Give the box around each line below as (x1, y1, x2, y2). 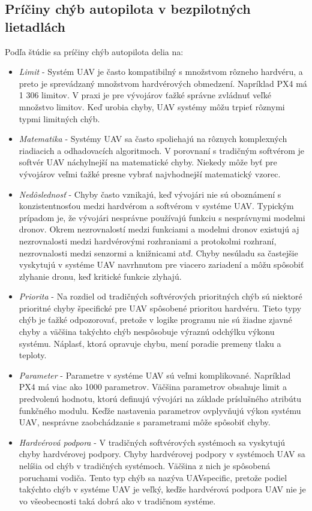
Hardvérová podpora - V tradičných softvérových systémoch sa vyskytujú (19, 436, 286, 448)
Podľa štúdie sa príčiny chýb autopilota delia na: (5, 45, 184, 58)
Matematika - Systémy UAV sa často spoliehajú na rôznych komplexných (19, 132, 287, 145)
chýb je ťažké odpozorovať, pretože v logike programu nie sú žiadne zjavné (19, 313, 292, 326)
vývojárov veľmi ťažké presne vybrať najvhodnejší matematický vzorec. (19, 167, 281, 180)
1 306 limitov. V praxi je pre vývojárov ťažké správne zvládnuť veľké (19, 89, 272, 101)
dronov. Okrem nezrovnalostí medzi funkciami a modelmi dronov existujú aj (19, 223, 299, 235)
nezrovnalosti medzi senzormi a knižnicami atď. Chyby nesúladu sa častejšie (19, 246, 298, 259)
